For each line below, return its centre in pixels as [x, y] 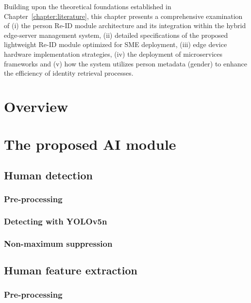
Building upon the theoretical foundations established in [88, 6]
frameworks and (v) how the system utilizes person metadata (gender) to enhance [126, 63]
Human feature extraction [71, 270]
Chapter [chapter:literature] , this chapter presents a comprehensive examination [123, 16]
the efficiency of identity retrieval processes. [69, 73]
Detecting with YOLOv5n [56, 221]
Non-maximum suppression [58, 243]
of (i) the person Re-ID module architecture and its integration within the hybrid [125, 25]
